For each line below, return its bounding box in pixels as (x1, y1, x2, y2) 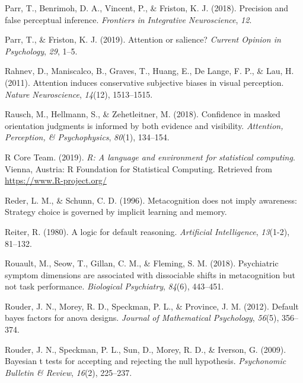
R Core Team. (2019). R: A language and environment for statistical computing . (5, 150, 295, 163)
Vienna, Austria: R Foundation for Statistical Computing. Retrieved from (5, 162, 272, 175)
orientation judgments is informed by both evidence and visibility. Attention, (5, 119, 283, 131)
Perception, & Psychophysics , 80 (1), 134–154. (5, 131, 170, 143)
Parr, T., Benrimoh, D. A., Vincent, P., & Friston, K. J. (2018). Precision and (5, 2, 289, 14)
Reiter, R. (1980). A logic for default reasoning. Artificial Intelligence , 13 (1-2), (5, 225, 290, 237)
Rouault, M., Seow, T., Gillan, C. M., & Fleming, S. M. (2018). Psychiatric (5, 257, 279, 269)
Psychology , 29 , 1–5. (5, 44, 78, 57)
